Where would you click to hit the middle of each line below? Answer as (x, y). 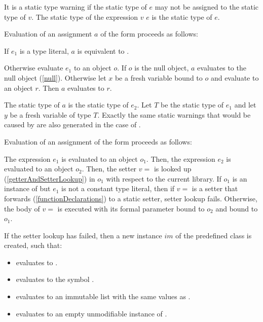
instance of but (27, 188)
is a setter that (215, 188)
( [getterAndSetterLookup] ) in (50, 178)
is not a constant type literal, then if (118, 188)
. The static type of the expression (85, 16)
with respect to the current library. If (164, 178)
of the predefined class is (214, 235)
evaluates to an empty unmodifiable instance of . (91, 313)
